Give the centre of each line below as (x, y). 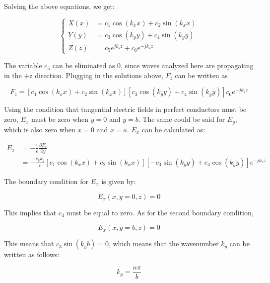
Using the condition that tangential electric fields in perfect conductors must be (125, 109)
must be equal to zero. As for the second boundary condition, (160, 212)
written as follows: (32, 254)
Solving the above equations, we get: (59, 6)
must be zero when (60, 119)
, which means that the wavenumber (164, 243)
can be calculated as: (173, 129)
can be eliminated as (84, 65)
